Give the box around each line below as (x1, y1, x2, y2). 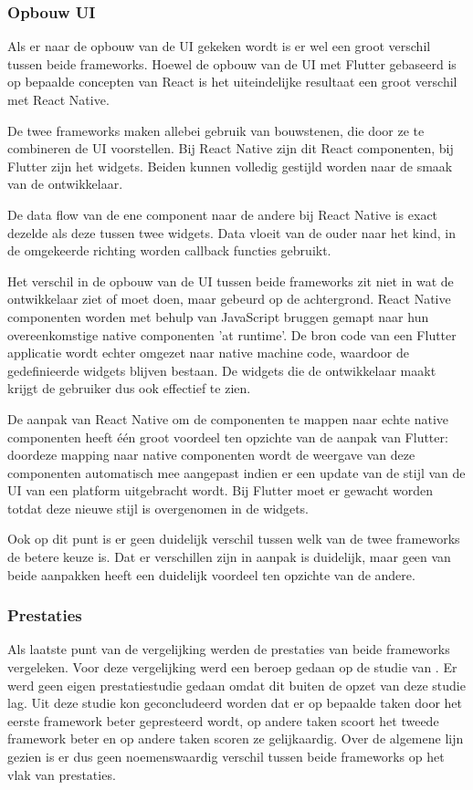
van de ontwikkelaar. (7, 174, 123, 193)
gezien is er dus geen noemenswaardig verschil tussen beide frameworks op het (7, 747, 445, 766)
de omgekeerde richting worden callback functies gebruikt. (7, 241, 331, 260)
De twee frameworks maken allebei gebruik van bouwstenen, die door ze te (7, 120, 425, 140)
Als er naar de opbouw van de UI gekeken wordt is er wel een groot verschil (7, 36, 431, 56)
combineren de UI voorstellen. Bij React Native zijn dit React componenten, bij (7, 139, 454, 158)
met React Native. (7, 90, 110, 109)
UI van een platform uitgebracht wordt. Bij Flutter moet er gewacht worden (7, 481, 434, 500)
